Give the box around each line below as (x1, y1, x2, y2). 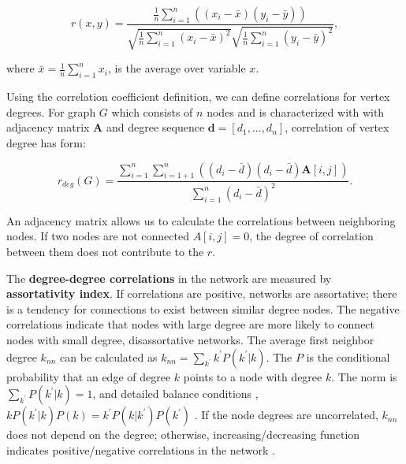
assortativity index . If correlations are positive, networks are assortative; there (6, 285, 397, 302)
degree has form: (6, 135, 86, 150)
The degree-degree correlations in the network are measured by (6, 269, 332, 286)
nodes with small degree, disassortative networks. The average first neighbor (6, 331, 374, 347)
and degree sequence (106, 119, 205, 135)
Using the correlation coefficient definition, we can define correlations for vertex (6, 88, 390, 105)
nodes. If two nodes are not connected (6, 228, 189, 244)
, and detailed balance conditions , (92, 385, 259, 402)
